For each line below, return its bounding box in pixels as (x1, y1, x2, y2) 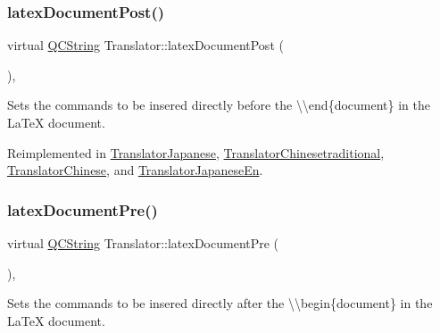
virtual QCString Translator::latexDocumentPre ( (7, 234, 279, 252)
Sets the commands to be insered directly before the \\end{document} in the (7, 96, 431, 114)
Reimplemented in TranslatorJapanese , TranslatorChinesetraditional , (7, 143, 385, 162)
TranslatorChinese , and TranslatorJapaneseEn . (7, 161, 263, 179)
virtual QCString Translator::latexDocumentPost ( (7, 36, 284, 54)
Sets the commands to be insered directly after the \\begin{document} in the (7, 294, 433, 312)
